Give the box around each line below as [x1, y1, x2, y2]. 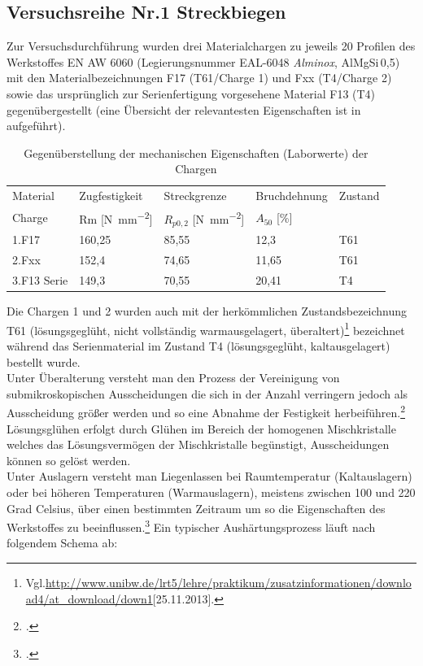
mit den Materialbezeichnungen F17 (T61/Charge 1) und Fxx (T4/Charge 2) [7, 69, 392, 86]
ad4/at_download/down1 [25, 590, 153, 607]
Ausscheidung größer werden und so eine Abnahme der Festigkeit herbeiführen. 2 [7, 402, 405, 421]
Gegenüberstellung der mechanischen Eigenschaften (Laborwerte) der [24, 144, 368, 161]
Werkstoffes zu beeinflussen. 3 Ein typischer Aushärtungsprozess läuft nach [7, 516, 376, 535]
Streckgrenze [164, 187, 227, 204]
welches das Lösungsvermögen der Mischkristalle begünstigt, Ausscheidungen [7, 436, 390, 453]
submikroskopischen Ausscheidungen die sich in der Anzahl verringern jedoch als [7, 385, 408, 402]
